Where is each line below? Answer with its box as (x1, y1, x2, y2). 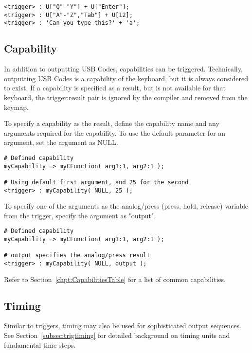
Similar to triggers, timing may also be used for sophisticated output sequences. (4, 320, 241, 331)
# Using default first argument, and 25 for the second (4, 178, 189, 186)
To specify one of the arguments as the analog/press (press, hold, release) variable (4, 201, 249, 211)
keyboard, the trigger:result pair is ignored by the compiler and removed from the (4, 92, 248, 102)
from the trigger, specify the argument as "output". (4, 210, 156, 220)
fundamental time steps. (4, 339, 76, 350)
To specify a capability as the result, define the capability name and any (4, 118, 219, 128)
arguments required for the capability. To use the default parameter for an (4, 127, 226, 138)
